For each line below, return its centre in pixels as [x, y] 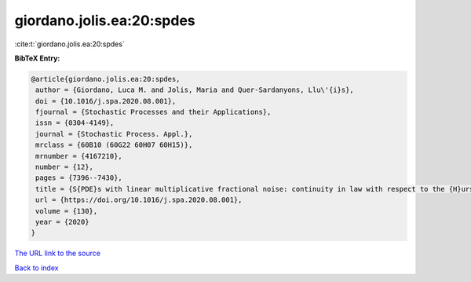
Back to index [37, 268]
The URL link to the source [58, 253]
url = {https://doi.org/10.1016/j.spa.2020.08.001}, [139, 200]
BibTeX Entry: [37, 58]
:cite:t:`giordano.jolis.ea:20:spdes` [69, 44]
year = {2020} [62, 222]
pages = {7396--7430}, [79, 178]
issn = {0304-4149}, [75, 123]
